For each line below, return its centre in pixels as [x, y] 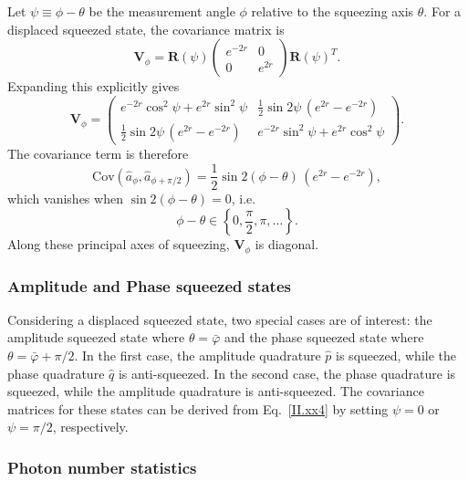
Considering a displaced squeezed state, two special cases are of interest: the [220, 319]
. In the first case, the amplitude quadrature [198, 356]
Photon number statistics [102, 467]
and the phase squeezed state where [324, 337]
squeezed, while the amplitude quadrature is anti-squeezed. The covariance [216, 391]
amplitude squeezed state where [96, 337]
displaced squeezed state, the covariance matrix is [146, 29]
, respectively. [90, 427]
